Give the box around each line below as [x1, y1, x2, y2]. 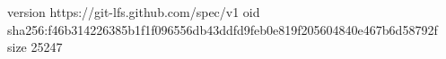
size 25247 [7, 38, 63, 56]
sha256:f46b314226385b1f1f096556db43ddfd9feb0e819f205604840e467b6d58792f [7, 20, 438, 38]
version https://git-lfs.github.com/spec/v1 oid [7, 3, 260, 21]
